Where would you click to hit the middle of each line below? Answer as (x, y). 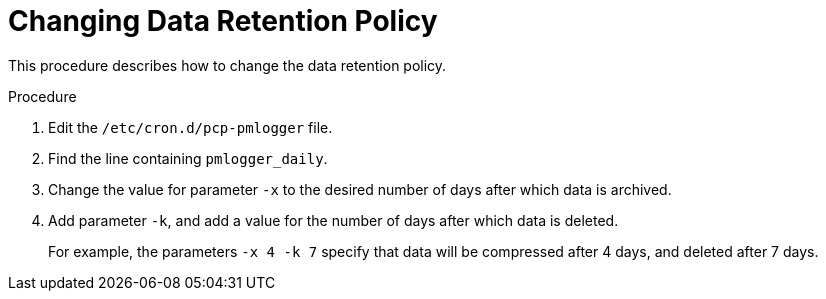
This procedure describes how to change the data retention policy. (227, 65)
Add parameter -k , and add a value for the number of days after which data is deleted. (333, 220)
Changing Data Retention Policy (223, 21)
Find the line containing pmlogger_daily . (188, 158)
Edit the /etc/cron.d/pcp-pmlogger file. (190, 127)
